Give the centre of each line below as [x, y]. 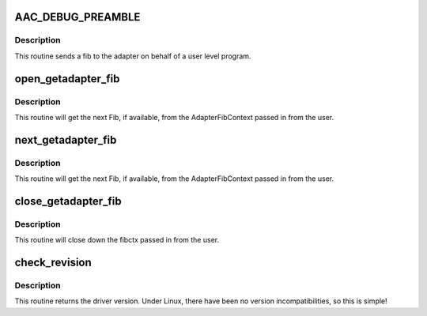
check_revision [53, 263]
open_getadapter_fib [67, 79]
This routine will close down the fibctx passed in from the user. [117, 240]
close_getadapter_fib [68, 201]
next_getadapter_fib [66, 139]
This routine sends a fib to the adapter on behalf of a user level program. [133, 56]
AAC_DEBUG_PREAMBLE [77, 17]
